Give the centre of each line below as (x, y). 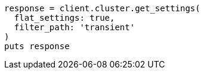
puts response (37, 46)
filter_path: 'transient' (75, 27)
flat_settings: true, (64, 18)
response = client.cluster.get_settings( (102, 8)
